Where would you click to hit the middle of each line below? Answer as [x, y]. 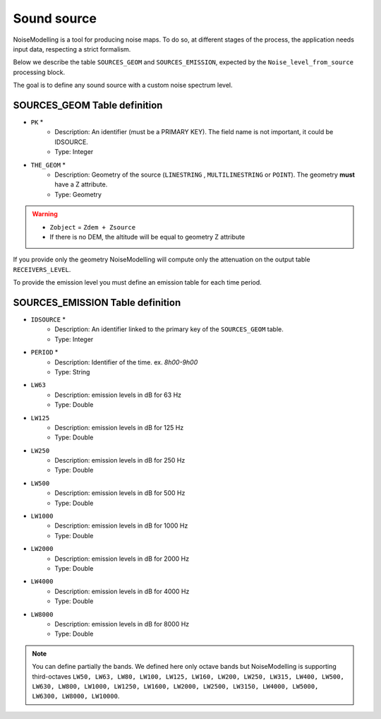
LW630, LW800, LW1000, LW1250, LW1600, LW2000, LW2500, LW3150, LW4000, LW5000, [175, 686]
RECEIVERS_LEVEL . [42, 269]
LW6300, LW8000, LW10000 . [76, 696]
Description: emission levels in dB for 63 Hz [118, 395]
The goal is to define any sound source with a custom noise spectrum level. [123, 85]
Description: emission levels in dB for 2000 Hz [122, 559]
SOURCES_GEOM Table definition [88, 105]
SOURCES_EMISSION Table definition [97, 303]
